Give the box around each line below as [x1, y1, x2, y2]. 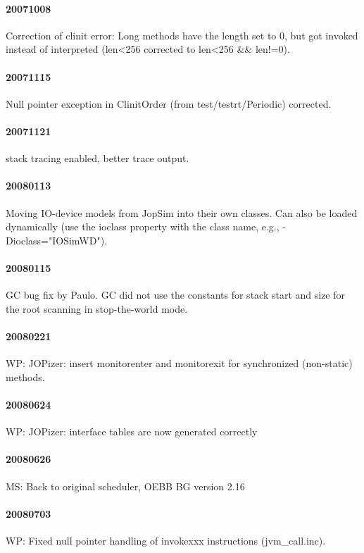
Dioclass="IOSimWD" [6, 232, 101, 247]
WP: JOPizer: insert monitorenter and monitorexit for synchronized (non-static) [6, 356, 353, 371]
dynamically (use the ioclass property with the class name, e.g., [6, 219, 280, 234]
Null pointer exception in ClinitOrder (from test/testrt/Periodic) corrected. [6, 96, 332, 111]
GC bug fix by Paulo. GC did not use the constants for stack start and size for [6, 287, 346, 302]
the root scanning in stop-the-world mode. [6, 301, 188, 316]
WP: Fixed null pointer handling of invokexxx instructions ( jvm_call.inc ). [6, 533, 326, 547]
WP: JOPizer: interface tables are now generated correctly [6, 424, 258, 439]
